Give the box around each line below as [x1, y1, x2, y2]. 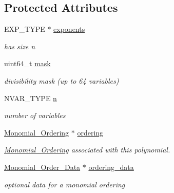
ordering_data [88, 161, 134, 172]
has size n [4, 41, 35, 51]
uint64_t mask [4, 58, 51, 69]
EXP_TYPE [4, 24, 45, 34]
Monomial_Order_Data [4, 161, 81, 172]
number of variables [4, 110, 66, 121]
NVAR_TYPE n [4, 92, 57, 103]
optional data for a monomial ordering [4, 179, 125, 189]
